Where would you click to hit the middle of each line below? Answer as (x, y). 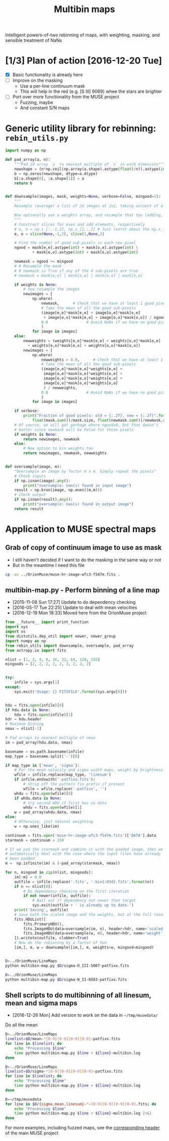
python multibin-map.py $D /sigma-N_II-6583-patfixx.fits (66, 980)
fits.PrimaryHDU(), (44, 924)
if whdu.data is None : (38, 798)
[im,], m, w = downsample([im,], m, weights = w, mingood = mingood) (84, 948)
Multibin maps (84, 9)
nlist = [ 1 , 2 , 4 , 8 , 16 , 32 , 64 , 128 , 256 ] (53, 659)
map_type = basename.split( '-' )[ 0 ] (43, 756)
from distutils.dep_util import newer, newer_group (60, 637)
